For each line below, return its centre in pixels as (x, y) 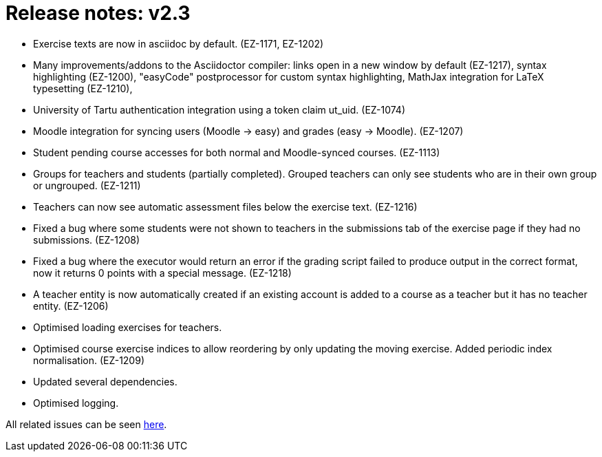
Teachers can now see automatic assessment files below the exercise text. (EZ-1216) (225, 206)
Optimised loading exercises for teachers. (128, 327)
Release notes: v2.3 (98, 13)
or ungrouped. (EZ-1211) (87, 185)
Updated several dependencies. (105, 381)
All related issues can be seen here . (86, 424)
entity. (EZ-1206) (71, 306)
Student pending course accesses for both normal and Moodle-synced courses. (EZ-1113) (237, 152)
